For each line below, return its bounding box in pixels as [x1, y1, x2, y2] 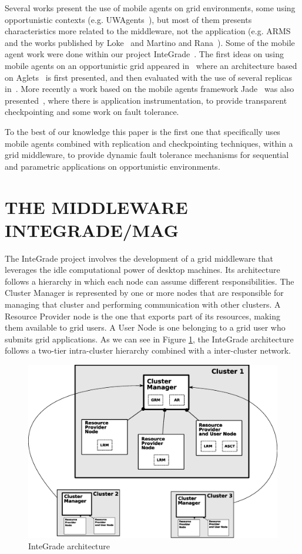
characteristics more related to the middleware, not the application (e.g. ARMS [5, 25, 291, 37]
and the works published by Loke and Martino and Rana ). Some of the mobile [5, 36, 295, 48]
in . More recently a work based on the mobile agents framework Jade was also [5, 83, 294, 95]
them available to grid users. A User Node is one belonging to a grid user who [5, 321, 286, 334]
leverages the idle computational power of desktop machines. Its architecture [5, 263, 280, 276]
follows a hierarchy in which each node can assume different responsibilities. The [5, 275, 294, 287]
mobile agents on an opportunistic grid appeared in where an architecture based [5, 59, 297, 71]
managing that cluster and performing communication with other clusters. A [5, 298, 281, 310]
